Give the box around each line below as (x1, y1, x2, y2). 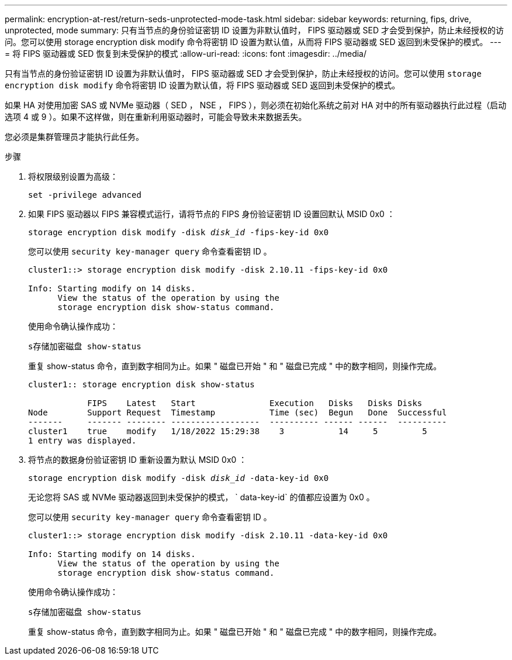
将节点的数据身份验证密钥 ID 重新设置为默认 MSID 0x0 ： (28, 455, 247, 465)
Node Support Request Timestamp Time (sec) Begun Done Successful (28, 408, 447, 417)
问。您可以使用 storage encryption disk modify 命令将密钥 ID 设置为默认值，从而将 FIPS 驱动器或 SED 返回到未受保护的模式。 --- (5, 37, 501, 47)
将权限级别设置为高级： (28, 171, 118, 181)
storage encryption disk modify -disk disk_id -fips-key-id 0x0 (28, 228, 329, 237)
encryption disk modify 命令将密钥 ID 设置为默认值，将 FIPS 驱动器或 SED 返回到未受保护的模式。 (5, 80, 400, 90)
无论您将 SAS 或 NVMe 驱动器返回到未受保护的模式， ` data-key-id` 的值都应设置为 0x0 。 (28, 492, 375, 502)
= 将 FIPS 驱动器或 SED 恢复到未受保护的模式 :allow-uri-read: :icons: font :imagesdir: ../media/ (5, 49, 367, 59)
